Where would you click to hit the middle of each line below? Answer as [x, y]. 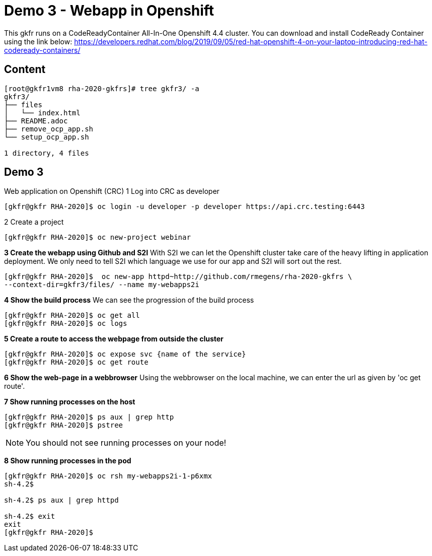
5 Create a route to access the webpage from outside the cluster [114, 339]
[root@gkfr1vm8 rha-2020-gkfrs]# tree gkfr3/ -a [102, 88]
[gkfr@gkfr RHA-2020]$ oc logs [66, 324]
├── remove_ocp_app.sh [49, 129]
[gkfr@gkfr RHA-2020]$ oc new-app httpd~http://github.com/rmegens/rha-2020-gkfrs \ [178, 277]
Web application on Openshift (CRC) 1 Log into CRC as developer [112, 191]
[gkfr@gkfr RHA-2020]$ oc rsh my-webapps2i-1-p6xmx [108, 476]
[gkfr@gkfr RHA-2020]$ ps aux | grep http [89, 417]
